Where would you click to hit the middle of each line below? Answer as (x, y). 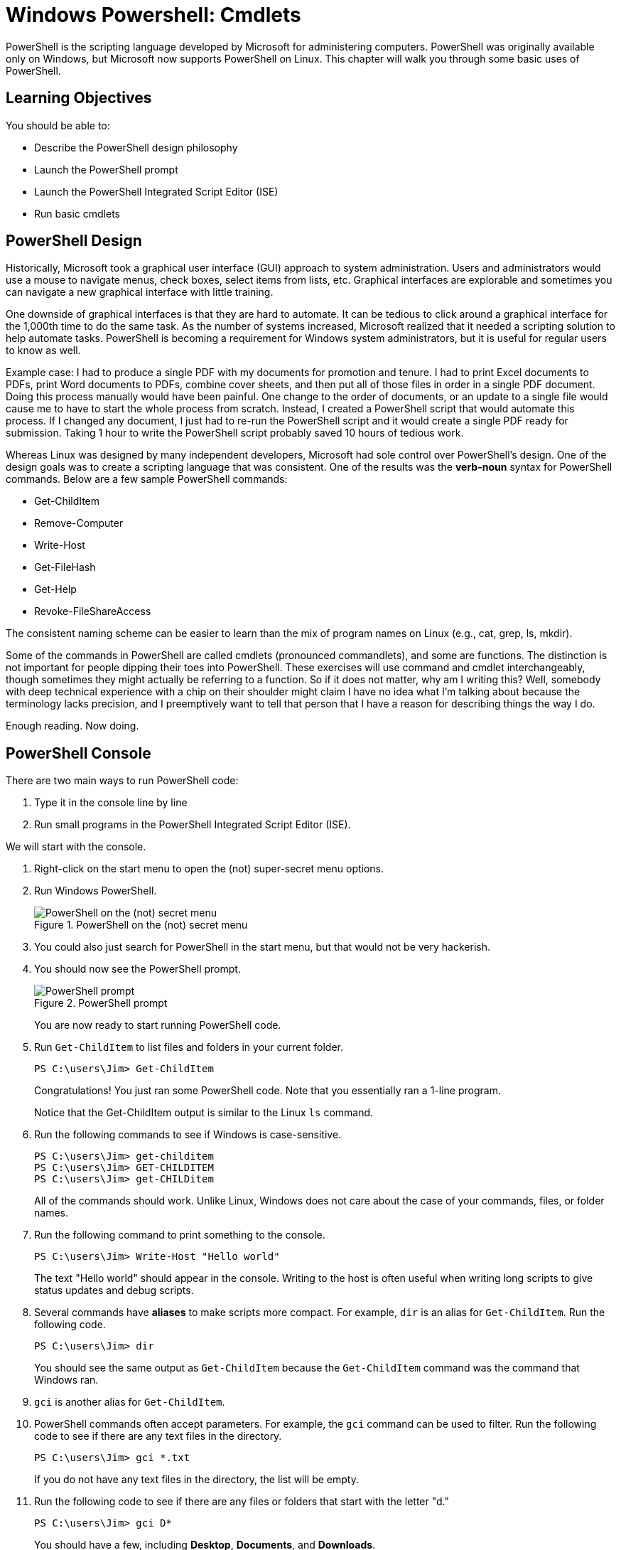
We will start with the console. (76, 847)
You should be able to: (58, 125)
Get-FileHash (65, 567)
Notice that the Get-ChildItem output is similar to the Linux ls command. (204, 1113)
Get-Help (55, 589)
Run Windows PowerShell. (96, 891)
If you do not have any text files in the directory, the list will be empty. (197, 1480)
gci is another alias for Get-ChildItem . (130, 1402)
